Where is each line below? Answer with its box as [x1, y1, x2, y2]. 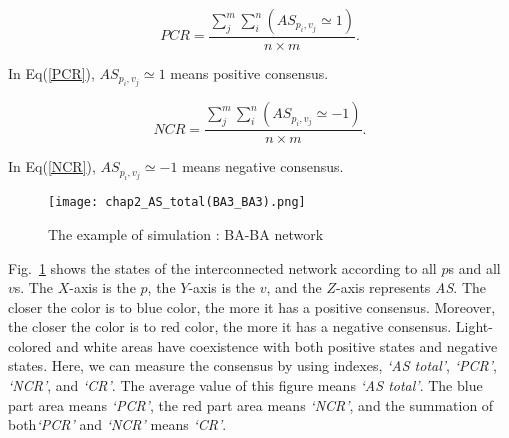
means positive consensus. [170, 63, 329, 84]
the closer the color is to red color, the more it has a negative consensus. [8, 316, 452, 337]
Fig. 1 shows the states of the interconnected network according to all [8, 257, 437, 278]
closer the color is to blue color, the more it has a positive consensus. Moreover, [8, 296, 496, 317]
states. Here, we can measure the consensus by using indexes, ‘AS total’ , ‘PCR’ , [8, 355, 497, 376]
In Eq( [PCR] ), [8, 63, 95, 84]
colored [8, 335, 52, 356]
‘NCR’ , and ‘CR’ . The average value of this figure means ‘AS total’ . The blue [8, 375, 483, 396]
